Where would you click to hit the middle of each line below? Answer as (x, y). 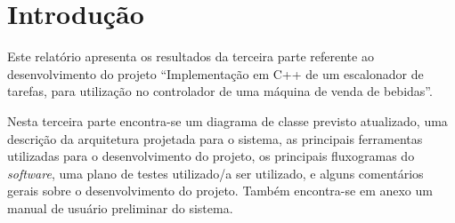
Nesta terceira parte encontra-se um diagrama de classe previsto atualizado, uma (227, 120)
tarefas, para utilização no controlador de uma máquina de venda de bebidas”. (220, 91)
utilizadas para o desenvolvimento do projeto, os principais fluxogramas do (211, 156)
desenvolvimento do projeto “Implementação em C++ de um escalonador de (215, 73)
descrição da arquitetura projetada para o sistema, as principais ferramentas (215, 138)
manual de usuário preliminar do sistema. (120, 207)
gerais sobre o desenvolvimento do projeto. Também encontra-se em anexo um (220, 191)
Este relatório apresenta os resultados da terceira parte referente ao (191, 56)
